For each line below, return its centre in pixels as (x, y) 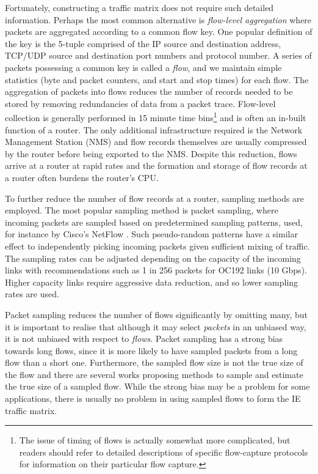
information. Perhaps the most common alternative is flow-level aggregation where (158, 19)
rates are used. (32, 294)
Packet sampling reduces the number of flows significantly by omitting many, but (157, 314)
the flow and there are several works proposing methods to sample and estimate (154, 374)
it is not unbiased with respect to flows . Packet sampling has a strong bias (144, 339)
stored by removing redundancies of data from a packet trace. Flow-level (140, 103)
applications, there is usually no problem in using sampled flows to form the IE (153, 398)
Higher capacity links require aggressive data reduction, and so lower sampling (152, 282)
